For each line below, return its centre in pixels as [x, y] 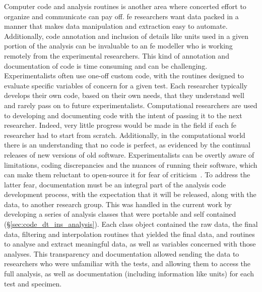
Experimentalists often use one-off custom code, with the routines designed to [124, 76]
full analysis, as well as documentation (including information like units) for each [129, 274]
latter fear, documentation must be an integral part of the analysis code [115, 184]
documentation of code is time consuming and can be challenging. [106, 65]
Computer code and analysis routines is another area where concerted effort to [125, 6]
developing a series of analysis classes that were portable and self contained [120, 214]
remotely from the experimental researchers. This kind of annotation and [117, 55]
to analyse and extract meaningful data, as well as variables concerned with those [130, 244]
